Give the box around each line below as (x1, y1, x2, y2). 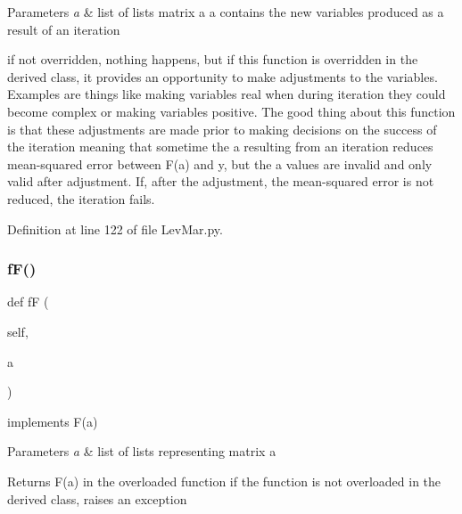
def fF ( (7, 292, 49, 311)
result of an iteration (7, 20, 120, 38)
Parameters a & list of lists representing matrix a (7, 442, 276, 461)
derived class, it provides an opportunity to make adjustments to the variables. (7, 67, 438, 86)
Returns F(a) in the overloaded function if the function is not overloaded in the (7, 471, 441, 490)
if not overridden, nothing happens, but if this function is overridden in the (7, 50, 418, 69)
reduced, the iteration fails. (7, 189, 155, 208)
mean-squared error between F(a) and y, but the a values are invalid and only (7, 154, 433, 173)
